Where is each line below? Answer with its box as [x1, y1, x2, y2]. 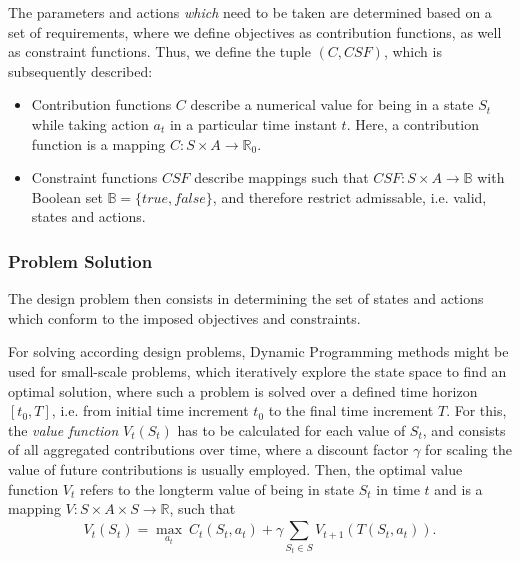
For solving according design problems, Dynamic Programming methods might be [8, 341, 509, 362]
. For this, [446, 400, 507, 421]
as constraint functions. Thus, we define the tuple [8, 41, 311, 62]
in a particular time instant [169, 113, 337, 134]
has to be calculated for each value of [177, 419, 406, 440]
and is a [434, 478, 483, 499]
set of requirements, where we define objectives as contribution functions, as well [8, 21, 502, 42]
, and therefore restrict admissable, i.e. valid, [212, 186, 487, 207]
